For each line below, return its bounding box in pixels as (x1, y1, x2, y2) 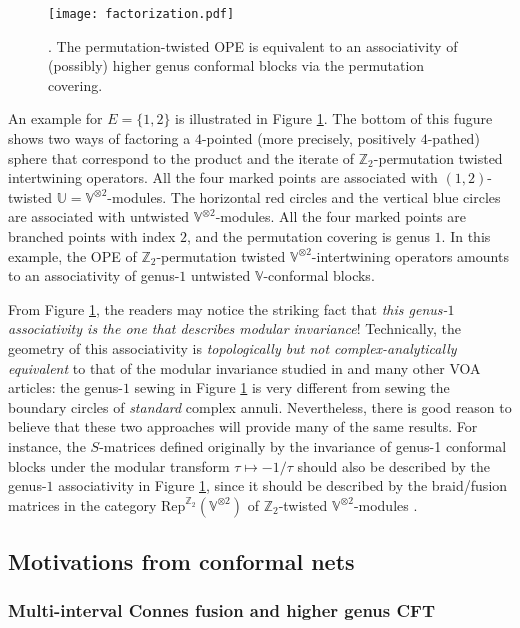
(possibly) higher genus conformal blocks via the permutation (48, 55, 425, 76)
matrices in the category (8, 494, 157, 515)
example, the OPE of (8, 245, 137, 266)
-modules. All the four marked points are (215, 206, 466, 227)
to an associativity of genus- (8, 265, 180, 286)
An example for (8, 108, 103, 129)
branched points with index (8, 226, 176, 246)
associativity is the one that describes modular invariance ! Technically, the (8, 318, 461, 339)
